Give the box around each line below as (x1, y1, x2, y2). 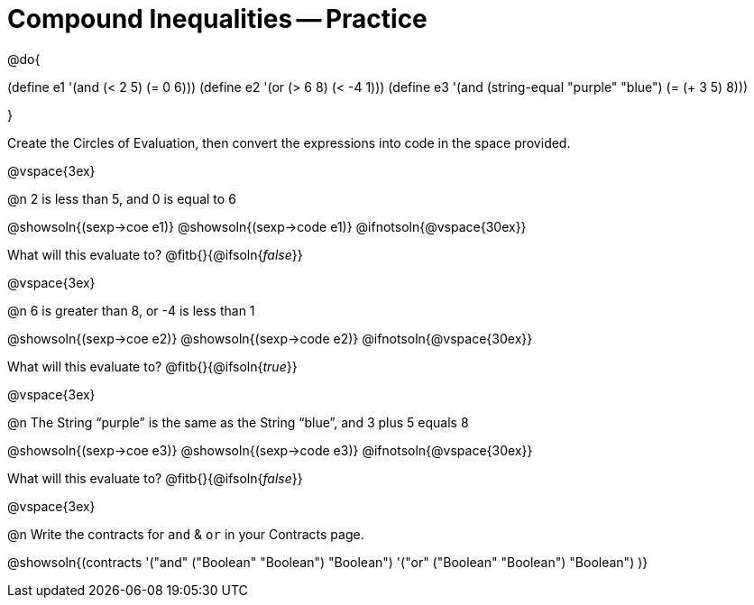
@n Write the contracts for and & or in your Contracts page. (7, 526, 364, 542)
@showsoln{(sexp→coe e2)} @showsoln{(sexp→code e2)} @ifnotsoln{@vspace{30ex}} (7, 330, 533, 346)
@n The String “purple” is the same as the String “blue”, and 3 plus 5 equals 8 (7, 414, 469, 430)
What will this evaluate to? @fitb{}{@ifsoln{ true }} (7, 358, 298, 374)
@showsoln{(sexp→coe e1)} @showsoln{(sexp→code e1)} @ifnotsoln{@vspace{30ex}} (7, 218, 527, 234)
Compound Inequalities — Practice (7, 4, 428, 34)
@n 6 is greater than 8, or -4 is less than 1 (7, 302, 255, 318)
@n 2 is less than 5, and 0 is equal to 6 (7, 190, 236, 206)
